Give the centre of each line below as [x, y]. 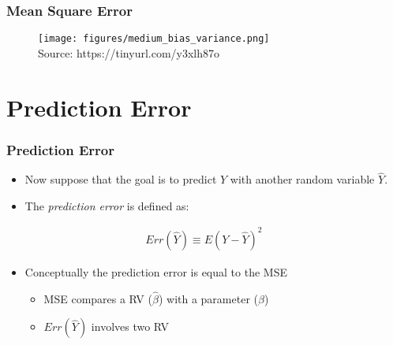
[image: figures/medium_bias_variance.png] [154, 39]
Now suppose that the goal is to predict [121, 179]
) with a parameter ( [208, 298]
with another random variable [302, 179]
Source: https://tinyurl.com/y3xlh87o [129, 52]
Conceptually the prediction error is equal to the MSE [156, 272]
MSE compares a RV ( [98, 298]
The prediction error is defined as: [107, 205]
